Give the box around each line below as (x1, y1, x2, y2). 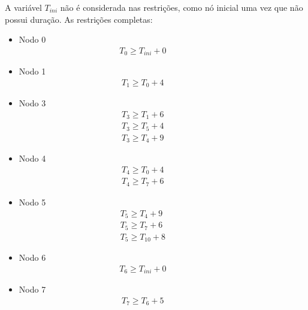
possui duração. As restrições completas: (5, 13, 153, 25)
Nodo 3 (19, 97, 46, 109)
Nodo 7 (19, 283, 46, 296)
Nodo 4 (19, 152, 46, 165)
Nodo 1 (19, 65, 46, 77)
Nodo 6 (19, 251, 46, 263)
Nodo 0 (19, 33, 46, 46)
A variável (5, 1, 42, 13)
